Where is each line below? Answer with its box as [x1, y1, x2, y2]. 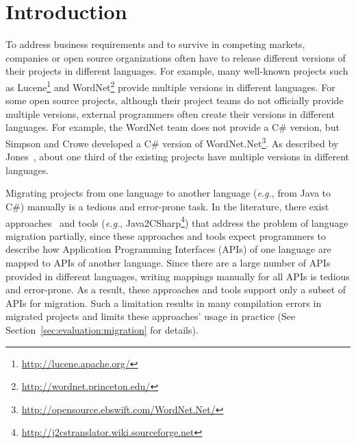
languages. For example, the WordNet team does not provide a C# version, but [5, 120, 340, 134]
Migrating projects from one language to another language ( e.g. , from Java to [5, 186, 331, 200]
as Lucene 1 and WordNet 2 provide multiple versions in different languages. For [5, 77, 335, 94]
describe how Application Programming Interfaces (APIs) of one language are [5, 242, 331, 256]
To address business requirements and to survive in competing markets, [5, 37, 305, 51]
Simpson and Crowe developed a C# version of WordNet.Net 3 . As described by [5, 134, 339, 150]
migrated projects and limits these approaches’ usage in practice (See [5, 309, 296, 323]
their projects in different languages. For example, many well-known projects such [5, 64, 348, 78]
